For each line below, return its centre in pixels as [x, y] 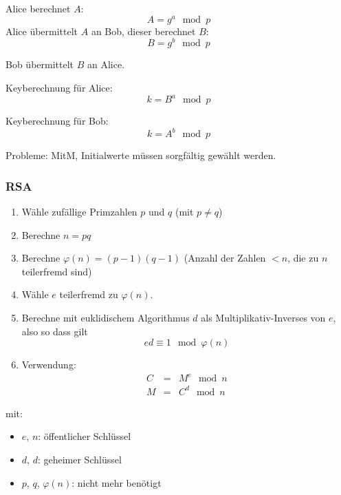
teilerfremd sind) [57, 271]
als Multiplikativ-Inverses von [263, 317]
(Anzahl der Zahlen [225, 258]
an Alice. [106, 64]
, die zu [303, 258]
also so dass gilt [55, 331]
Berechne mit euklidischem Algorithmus [106, 317]
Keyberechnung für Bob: [57, 121]
